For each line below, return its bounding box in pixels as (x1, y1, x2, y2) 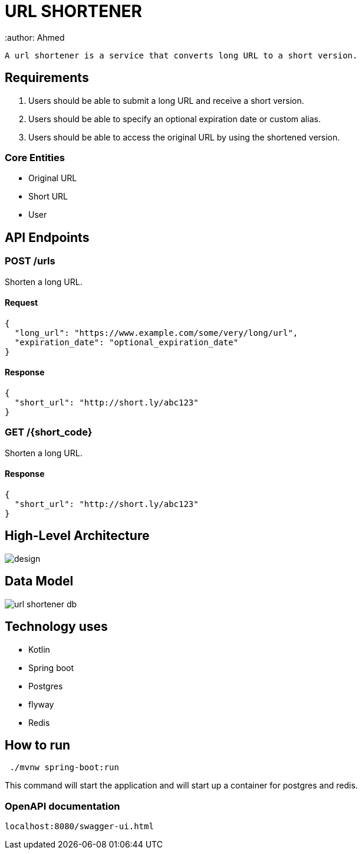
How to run (5, 737, 71, 752)
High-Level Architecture (5, 528, 150, 544)
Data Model (5, 574, 74, 589)
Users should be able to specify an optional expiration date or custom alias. (28, 113, 321, 124)
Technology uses (5, 619, 108, 634)
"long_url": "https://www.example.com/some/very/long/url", (14, 328, 298, 338)
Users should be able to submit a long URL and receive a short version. (28, 95, 304, 106)
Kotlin (28, 644, 50, 655)
